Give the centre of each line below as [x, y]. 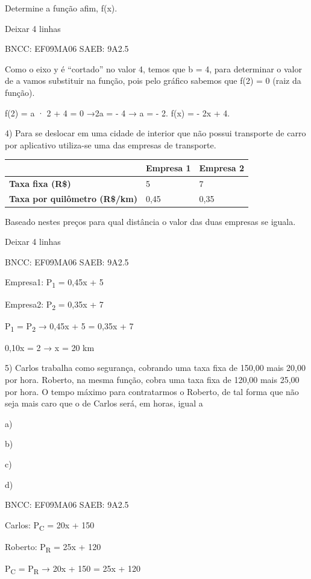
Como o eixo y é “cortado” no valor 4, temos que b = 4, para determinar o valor [153, 68]
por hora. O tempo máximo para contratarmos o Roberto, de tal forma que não [152, 391]
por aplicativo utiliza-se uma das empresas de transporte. [111, 144]
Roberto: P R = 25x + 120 [53, 547]
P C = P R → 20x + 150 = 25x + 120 [73, 569]
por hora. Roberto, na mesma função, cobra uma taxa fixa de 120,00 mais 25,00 [152, 379]
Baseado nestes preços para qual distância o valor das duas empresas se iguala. [150, 221]
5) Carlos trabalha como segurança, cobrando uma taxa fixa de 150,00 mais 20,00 [155, 368]
